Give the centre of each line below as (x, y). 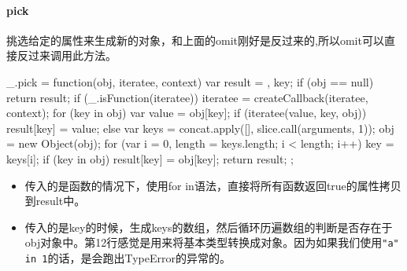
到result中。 (55, 201)
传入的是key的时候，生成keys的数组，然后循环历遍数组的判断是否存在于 (209, 227)
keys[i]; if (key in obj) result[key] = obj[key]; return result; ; (150, 158)
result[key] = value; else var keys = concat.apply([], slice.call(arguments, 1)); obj (200, 128)
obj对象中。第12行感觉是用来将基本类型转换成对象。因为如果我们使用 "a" (212, 242)
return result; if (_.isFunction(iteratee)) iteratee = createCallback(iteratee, (187, 97)
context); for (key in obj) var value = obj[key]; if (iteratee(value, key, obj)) (187, 113)
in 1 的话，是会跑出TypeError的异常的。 (128, 257)
